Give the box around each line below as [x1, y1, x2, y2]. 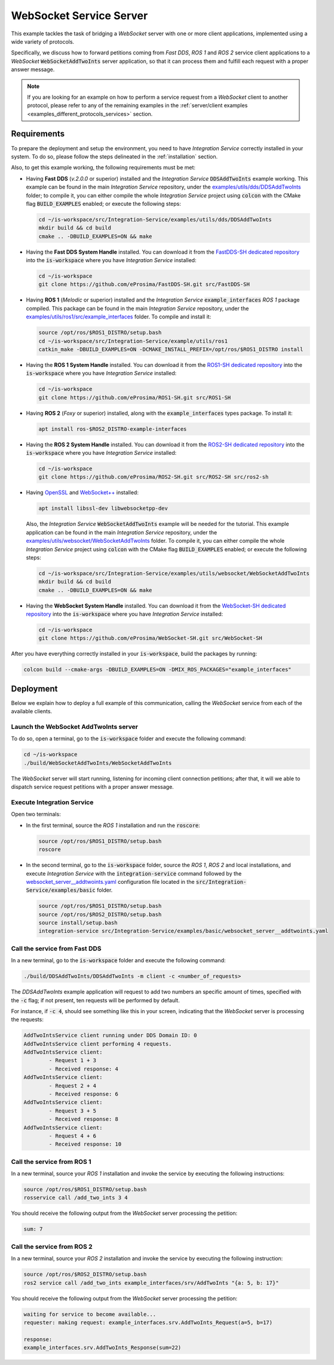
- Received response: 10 [48, 1141, 122, 1148]
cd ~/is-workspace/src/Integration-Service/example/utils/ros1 [38, 338, 228, 344]
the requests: [11, 1016, 44, 1023]
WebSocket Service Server [11, 9, 148, 22]
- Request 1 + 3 [48, 1057, 97, 1064]
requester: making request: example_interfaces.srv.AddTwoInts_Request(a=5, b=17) [23, 1319, 273, 1326]
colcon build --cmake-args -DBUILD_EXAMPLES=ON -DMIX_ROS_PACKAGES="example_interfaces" [23, 666, 292, 673]
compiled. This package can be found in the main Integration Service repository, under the [26, 305, 249, 312]
